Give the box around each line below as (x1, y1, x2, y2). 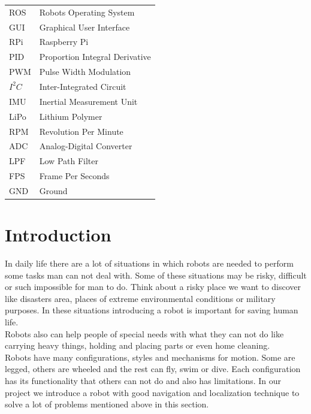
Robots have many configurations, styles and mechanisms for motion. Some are (5, 350, 295, 363)
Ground (39, 184, 68, 197)
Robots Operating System (39, 5, 135, 18)
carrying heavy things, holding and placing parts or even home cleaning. (5, 339, 270, 352)
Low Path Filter (39, 155, 99, 167)
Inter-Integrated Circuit (39, 80, 126, 92)
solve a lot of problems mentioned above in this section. (5, 398, 209, 410)
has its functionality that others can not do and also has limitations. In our (5, 374, 282, 387)
